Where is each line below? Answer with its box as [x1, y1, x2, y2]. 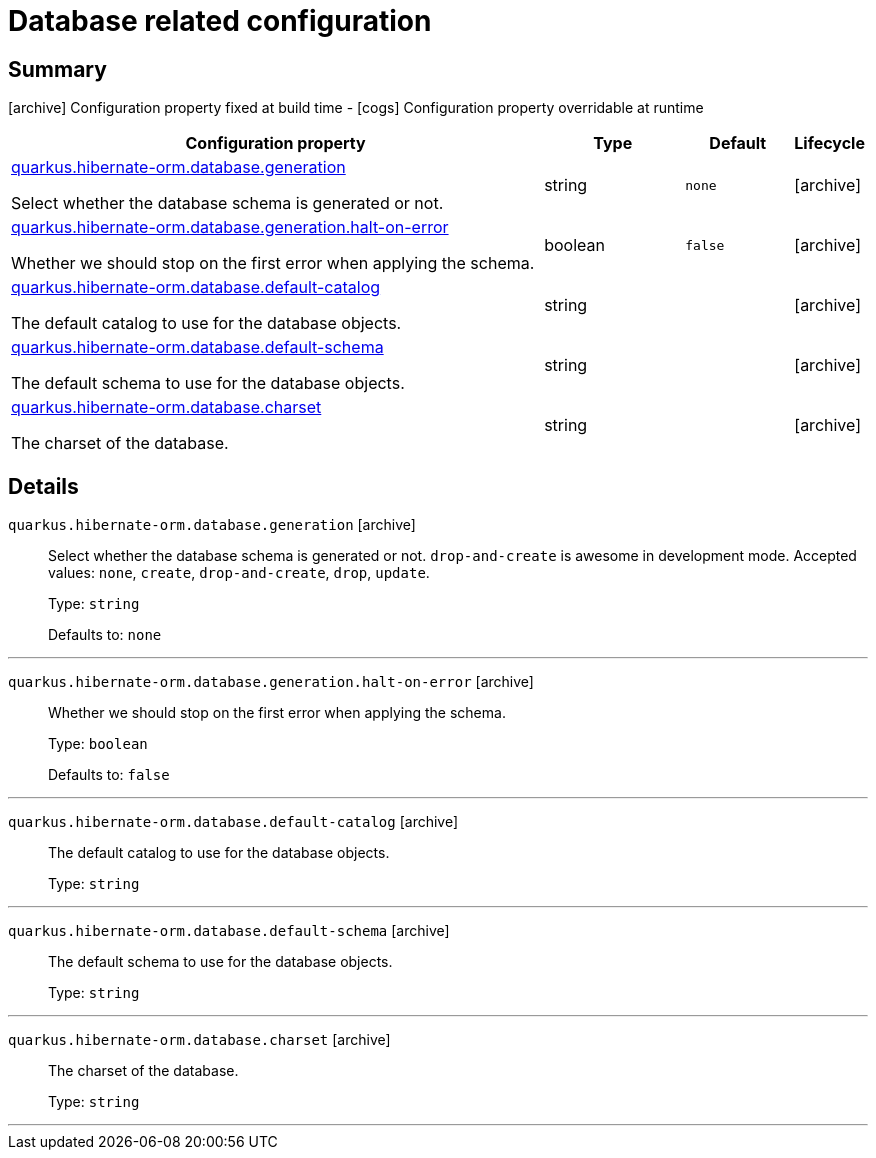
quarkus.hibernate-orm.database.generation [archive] [8, 516, 416, 534]
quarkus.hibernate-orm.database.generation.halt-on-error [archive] [8, 673, 534, 691]
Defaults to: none [48, 626, 162, 644]
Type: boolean [48, 735, 148, 753]
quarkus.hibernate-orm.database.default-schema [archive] [8, 922, 450, 940]
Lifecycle [794, 133, 865, 154]
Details [8, 473, 79, 499]
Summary [8, 56, 107, 82]
